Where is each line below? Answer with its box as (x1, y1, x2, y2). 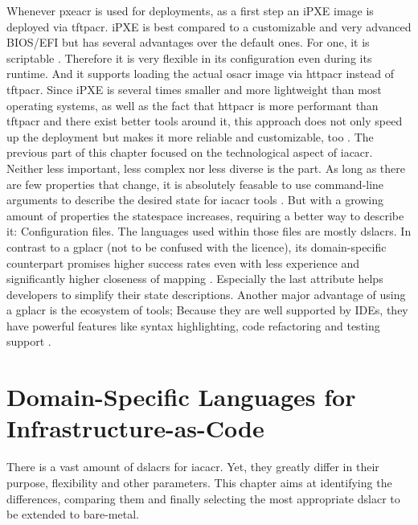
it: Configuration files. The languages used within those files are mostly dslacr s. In (6, 223, 412, 240)
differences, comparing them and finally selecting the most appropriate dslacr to (6, 490, 400, 507)
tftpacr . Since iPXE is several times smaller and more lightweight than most (6, 80, 382, 97)
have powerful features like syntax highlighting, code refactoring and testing (6, 317, 380, 334)
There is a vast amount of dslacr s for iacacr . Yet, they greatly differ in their (6, 458, 379, 475)
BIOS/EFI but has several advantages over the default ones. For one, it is (6, 34, 370, 51)
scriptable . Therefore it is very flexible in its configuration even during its (6, 49, 372, 66)
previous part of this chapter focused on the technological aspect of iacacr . (6, 144, 373, 161)
